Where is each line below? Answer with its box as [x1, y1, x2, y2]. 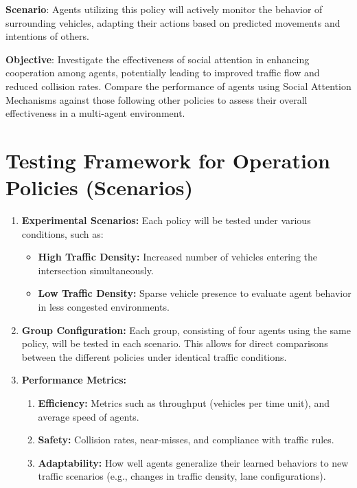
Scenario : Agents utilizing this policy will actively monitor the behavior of [5, 2, 323, 16]
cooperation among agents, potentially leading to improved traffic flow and [5, 65, 320, 80]
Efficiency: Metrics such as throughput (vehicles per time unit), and [38, 396, 330, 410]
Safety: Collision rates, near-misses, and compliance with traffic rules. [38, 432, 334, 447]
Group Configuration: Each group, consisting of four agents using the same [21, 322, 351, 337]
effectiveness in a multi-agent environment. [5, 106, 185, 120]
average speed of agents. [38, 409, 139, 423]
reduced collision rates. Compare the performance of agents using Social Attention [5, 78, 352, 93]
